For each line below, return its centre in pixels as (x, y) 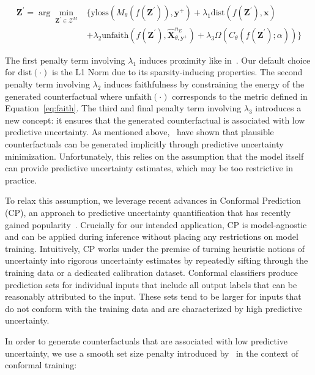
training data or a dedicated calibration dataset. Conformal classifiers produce (151, 272)
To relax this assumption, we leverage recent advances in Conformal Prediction (153, 200)
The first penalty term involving (65, 60)
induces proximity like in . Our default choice (225, 60)
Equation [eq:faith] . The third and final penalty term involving (123, 108)
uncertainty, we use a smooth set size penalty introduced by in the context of (152, 353)
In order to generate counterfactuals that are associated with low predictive (146, 340)
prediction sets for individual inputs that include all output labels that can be (151, 284)
